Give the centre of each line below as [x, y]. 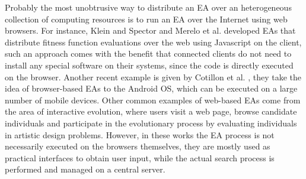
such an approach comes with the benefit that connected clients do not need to [148, 53]
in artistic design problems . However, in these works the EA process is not [140, 134]
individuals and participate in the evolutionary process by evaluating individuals [151, 123]
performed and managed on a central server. [85, 169]
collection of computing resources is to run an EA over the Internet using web [146, 19]
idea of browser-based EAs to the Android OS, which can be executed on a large [151, 88]
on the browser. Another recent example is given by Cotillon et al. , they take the [153, 77]
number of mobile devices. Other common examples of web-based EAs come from [153, 100]
